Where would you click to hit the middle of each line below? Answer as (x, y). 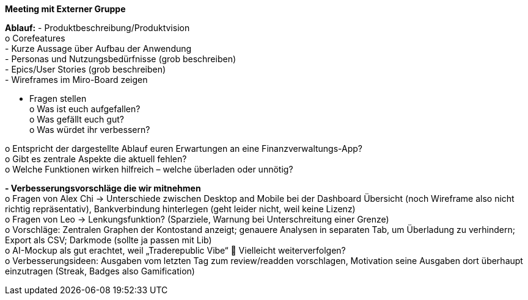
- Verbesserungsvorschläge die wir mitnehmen (103, 188)
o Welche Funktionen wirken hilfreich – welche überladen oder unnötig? (149, 169)
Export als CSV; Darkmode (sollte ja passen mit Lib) (108, 240)
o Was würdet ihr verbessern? (90, 130)
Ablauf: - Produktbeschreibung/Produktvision (97, 28)
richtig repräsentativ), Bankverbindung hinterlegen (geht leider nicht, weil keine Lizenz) (180, 209)
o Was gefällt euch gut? (77, 119)
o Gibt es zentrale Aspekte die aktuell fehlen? (96, 159)
